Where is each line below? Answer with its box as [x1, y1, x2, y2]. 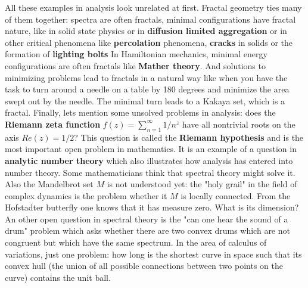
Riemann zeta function [5, 117, 101, 130]
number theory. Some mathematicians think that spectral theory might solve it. [5, 166, 295, 178]
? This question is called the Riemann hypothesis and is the [74, 131, 304, 143]
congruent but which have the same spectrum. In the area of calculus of [5, 236, 267, 249]
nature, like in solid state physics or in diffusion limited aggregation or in [5, 24, 287, 37]
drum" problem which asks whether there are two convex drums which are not [5, 224, 290, 237]
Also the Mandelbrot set [5, 178, 94, 190]
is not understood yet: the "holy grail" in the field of [107, 178, 297, 190]
